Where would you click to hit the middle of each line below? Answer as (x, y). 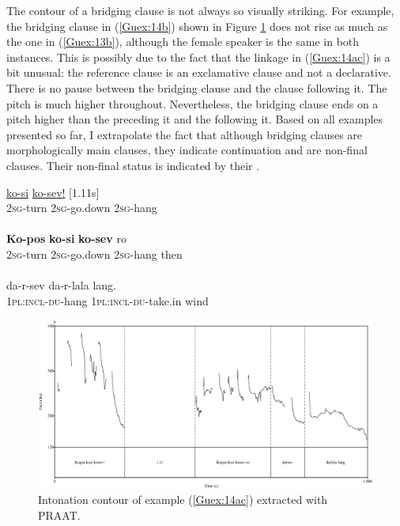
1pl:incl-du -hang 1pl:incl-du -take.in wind (108, 300)
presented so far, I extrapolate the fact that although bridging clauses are (185, 134)
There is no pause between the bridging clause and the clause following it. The (197, 87)
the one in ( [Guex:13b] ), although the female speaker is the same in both (183, 42)
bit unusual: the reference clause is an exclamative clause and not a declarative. (199, 72)
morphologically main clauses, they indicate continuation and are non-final (187, 150)
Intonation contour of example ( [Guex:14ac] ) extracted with (183, 500)
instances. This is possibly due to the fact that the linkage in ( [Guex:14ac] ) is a (198, 57)
